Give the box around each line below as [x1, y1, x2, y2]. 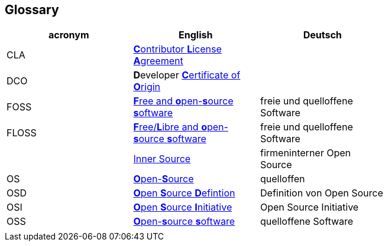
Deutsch [303, 29, 342, 41]
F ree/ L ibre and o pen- [133, 121, 228, 133]
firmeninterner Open [260, 147, 351, 159]
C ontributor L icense [133, 43, 222, 55]
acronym [48, 29, 89, 41]
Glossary [5, 2, 59, 17]
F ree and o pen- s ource [133, 95, 234, 107]
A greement [133, 55, 183, 67]
